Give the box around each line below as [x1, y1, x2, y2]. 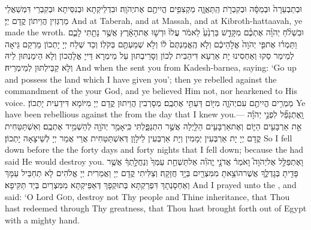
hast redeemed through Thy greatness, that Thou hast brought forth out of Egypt [5, 202, 307, 214]
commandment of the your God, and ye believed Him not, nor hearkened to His [5, 84, 297, 97]
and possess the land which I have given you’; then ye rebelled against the [5, 72, 277, 85]
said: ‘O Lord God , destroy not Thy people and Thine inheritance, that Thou [5, 190, 290, 202]
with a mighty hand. [5, 213, 80, 226]
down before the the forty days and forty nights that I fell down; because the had [5, 143, 304, 156]
